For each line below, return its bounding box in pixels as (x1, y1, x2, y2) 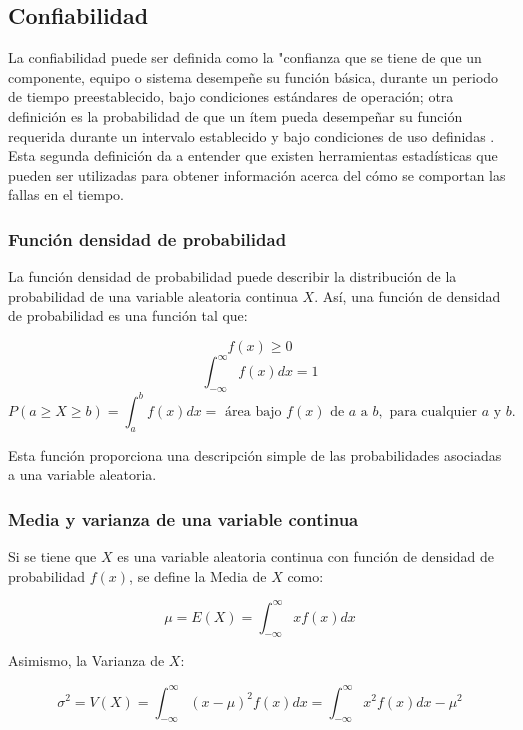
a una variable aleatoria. (8, 464, 157, 485)
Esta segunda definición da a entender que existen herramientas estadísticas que (8, 145, 498, 166)
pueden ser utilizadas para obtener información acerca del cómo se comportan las (8, 164, 506, 185)
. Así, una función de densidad (314, 285, 501, 306)
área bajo (225, 404, 282, 419)
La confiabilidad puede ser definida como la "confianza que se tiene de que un (8, 47, 482, 68)
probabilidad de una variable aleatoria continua (8, 285, 298, 306)
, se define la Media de (129, 565, 267, 586)
